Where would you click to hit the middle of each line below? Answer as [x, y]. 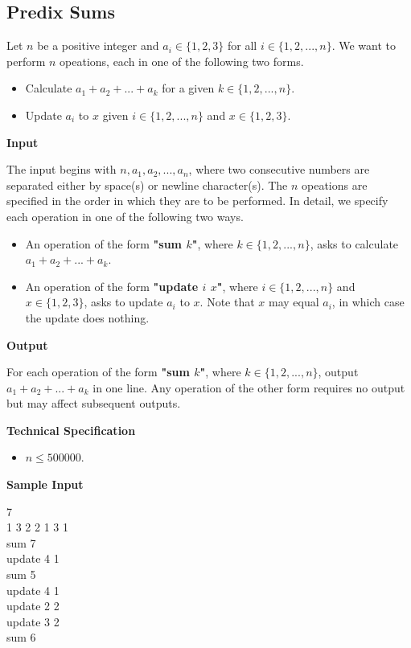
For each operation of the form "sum [98, 372]
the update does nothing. [87, 317]
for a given [188, 88]
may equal [294, 302]
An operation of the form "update [112, 286]
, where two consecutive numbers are [279, 169]
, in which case [368, 302]
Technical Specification [71, 430]
